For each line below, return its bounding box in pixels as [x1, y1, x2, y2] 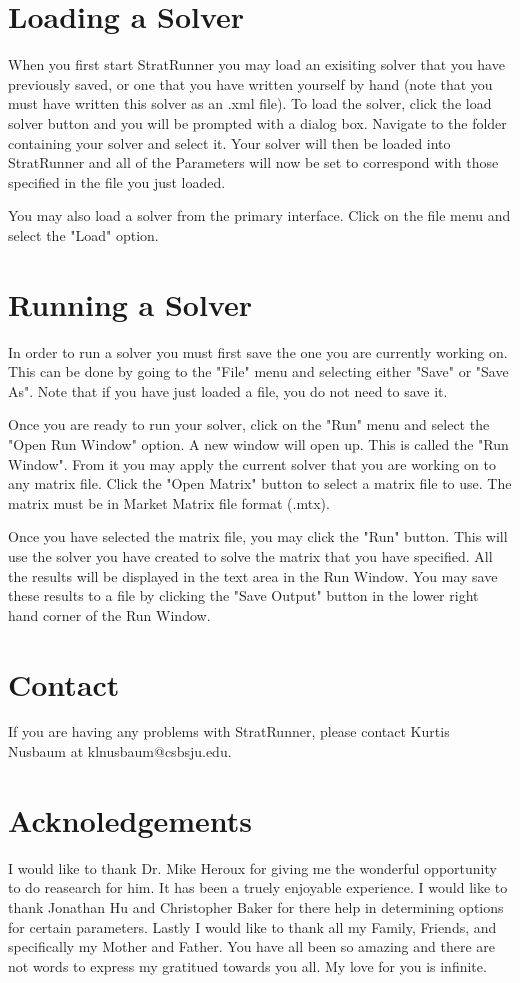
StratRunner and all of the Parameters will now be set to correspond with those [8, 152, 499, 173]
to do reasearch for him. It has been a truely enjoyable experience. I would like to [8, 877, 508, 898]
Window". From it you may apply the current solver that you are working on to [8, 453, 496, 474]
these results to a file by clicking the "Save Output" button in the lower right [8, 585, 479, 606]
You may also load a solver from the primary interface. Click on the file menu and [8, 205, 511, 226]
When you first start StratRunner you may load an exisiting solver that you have [8, 54, 505, 75]
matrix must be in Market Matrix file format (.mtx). [8, 492, 330, 513]
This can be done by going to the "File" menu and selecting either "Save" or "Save [8, 361, 509, 382]
